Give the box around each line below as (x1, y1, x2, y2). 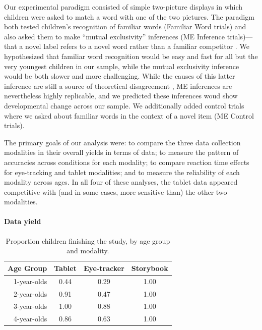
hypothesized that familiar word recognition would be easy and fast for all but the (4, 50, 258, 61)
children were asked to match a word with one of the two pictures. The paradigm (4, 11, 254, 22)
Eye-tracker (83, 262, 124, 273)
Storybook (131, 262, 168, 273)
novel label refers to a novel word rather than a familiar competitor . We (25, 41, 249, 51)
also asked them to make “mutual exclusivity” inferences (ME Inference (4, 31, 225, 41)
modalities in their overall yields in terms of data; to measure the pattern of (4, 147, 239, 157)
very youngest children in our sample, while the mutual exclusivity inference (4, 61, 239, 71)
